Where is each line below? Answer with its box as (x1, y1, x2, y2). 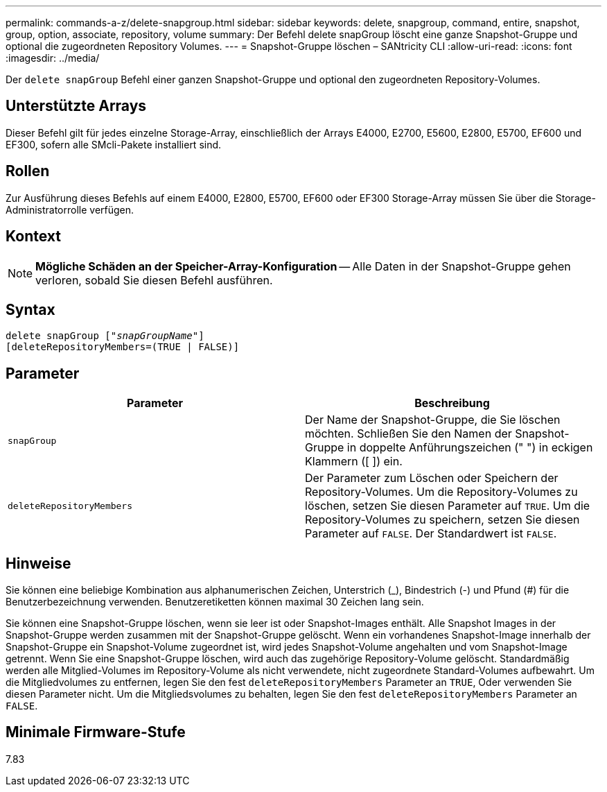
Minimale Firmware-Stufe (6, 723, 186, 741)
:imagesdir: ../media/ (6, 52, 100, 64)
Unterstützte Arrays (6, 97, 147, 115)
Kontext (6, 227, 61, 246)
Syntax (6, 300, 55, 318)
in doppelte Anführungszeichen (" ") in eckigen (346, 440, 593, 455)
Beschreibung (414, 396, 490, 411)
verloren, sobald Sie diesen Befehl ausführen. (35, 273, 273, 287)
